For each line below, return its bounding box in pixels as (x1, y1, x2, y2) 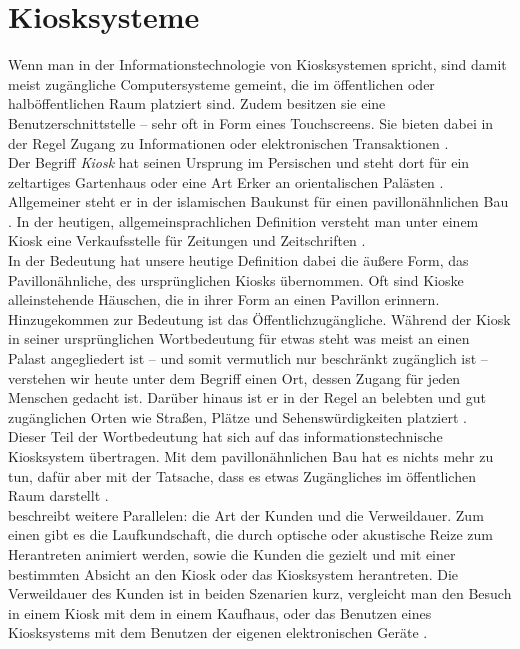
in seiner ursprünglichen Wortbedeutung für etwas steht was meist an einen (8, 328, 470, 349)
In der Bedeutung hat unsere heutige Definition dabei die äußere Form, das (8, 250, 469, 271)
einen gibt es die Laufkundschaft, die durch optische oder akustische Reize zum (8, 524, 493, 545)
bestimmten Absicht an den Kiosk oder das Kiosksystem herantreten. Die (8, 563, 458, 584)
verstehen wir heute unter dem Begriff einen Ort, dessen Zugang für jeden (8, 367, 461, 388)
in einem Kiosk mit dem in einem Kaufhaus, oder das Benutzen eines (8, 602, 432, 623)
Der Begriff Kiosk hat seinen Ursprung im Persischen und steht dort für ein (8, 152, 470, 173)
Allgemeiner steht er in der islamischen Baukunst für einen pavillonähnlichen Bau (8, 191, 509, 212)
